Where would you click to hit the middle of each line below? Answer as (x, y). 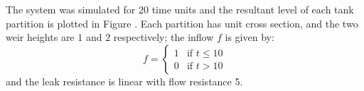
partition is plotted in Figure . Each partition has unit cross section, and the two (182, 23)
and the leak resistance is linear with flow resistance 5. (124, 81)
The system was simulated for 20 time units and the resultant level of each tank (180, 9)
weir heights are (40, 37)
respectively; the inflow (164, 37)
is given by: (250, 37)
